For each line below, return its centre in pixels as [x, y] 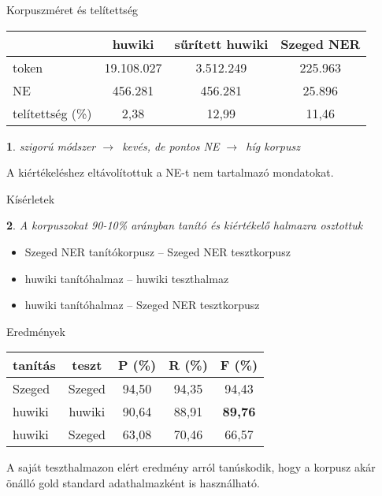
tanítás [34, 365]
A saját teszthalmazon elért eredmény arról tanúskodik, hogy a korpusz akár [191, 467]
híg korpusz [273, 145]
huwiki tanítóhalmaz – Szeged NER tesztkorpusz [142, 305]
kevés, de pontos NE [171, 145]
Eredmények [36, 331]
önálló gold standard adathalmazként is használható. [133, 482]
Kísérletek [31, 198]
